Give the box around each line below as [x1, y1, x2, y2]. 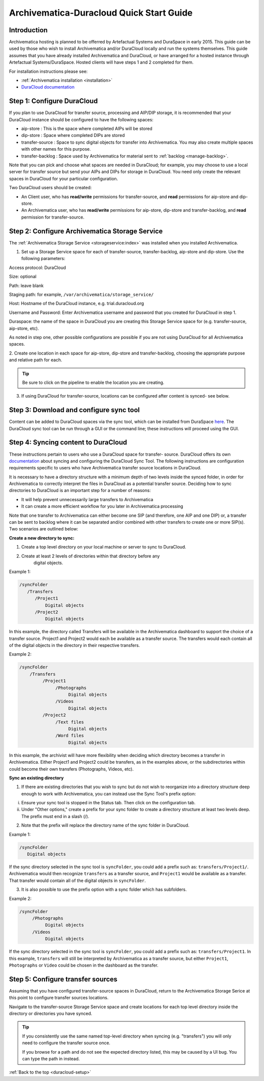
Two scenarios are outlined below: [9, 526, 78, 532]
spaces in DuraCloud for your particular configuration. [9, 176, 118, 181]
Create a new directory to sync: [9, 535, 75, 541]
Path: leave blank [9, 283, 44, 288]
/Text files [55, 719, 84, 725]
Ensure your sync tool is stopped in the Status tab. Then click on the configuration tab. [21, 800, 196, 806]
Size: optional [9, 274, 37, 280]
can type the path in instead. [22, 1056, 80, 1061]
